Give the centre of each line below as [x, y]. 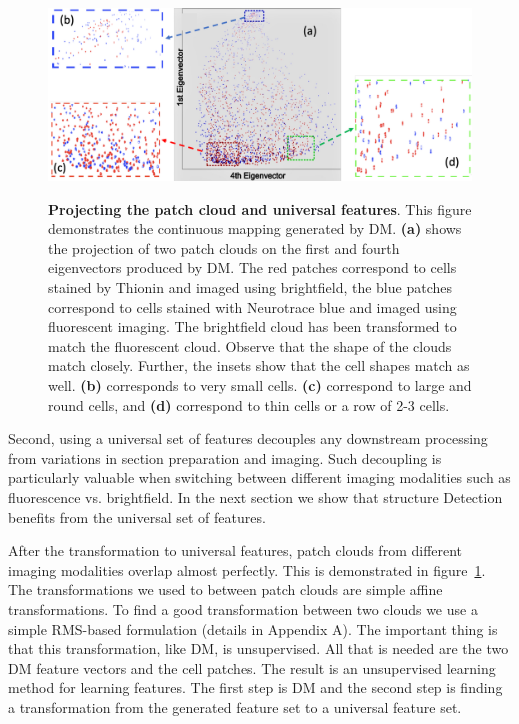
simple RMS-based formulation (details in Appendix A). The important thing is [253, 628]
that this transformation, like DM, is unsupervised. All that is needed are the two [258, 648]
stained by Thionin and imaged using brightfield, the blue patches [250, 287]
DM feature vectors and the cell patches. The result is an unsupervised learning [252, 667]
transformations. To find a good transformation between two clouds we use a [243, 608]
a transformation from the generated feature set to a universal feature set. [235, 706]
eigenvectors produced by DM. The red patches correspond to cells [252, 267]
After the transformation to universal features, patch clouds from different [235, 550]
